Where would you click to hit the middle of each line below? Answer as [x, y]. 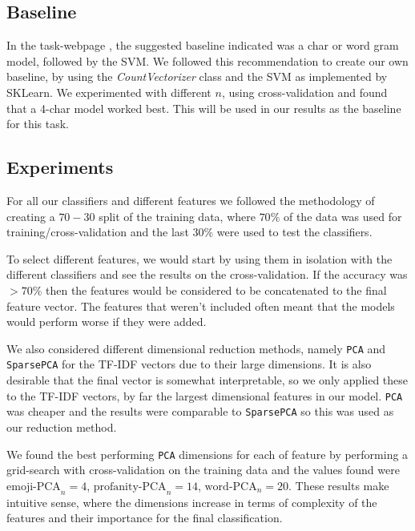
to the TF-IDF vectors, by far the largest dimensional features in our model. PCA [205, 395]
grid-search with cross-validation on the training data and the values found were [203, 470]
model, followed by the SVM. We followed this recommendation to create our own [207, 60]
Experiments [60, 167]
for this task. [38, 124]
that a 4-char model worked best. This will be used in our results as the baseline [204, 108]
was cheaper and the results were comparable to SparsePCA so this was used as [200, 411]
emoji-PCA [34, 487]
